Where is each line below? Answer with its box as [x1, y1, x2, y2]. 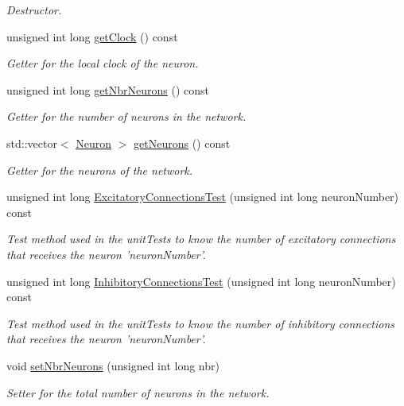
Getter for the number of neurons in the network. [6, 108, 247, 125]
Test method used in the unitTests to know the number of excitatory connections [6, 230, 396, 247]
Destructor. [6, 2, 62, 17]
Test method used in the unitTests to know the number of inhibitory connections [6, 315, 395, 331]
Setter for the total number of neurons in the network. [6, 384, 270, 400]
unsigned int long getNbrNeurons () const [6, 81, 210, 98]
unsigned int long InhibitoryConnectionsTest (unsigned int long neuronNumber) [6, 273, 396, 289]
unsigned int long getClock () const [6, 28, 178, 44]
